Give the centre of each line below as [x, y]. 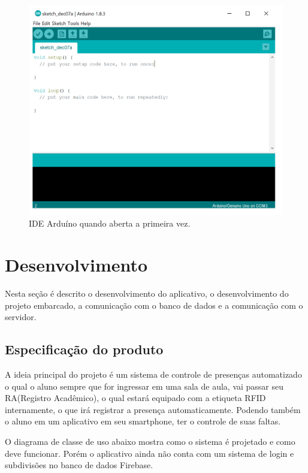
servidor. [21, 317]
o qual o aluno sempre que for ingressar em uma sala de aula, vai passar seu [144, 386]
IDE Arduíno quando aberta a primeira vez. [110, 223]
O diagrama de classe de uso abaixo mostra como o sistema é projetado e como [150, 441]
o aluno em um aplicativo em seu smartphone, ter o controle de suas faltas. [143, 421]
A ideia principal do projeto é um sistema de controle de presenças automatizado [153, 374]
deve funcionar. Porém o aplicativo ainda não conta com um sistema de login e [150, 453]
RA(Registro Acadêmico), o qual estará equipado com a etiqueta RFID [135, 398]
